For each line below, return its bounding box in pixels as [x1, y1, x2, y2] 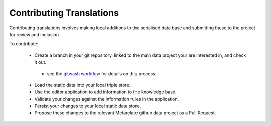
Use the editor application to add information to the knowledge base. [34, 89, 177, 95]
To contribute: [9, 41, 39, 47]
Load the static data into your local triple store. [34, 82, 131, 88]
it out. [34, 59, 47, 65]
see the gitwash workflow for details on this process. [47, 70, 157, 77]
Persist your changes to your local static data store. [34, 103, 141, 109]
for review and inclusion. [9, 31, 60, 37]
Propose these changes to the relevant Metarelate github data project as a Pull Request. [34, 110, 216, 116]
